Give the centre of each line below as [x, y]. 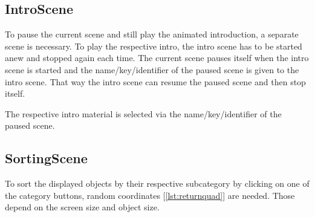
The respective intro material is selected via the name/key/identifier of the [143, 113]
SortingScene [46, 158]
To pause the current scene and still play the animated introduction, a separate [152, 34]
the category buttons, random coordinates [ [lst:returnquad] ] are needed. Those [150, 195]
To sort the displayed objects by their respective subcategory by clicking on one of [157, 183]
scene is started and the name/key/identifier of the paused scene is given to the [152, 69]
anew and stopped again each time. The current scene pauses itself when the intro [157, 58]
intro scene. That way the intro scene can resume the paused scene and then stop [155, 81]
